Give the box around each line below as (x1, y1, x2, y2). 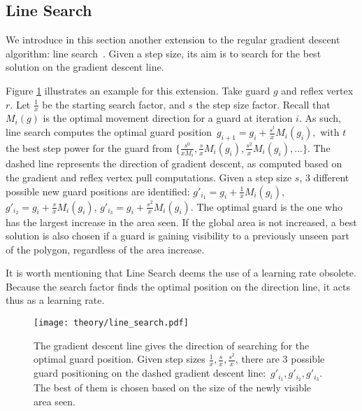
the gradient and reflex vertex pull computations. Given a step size (6, 169, 292, 184)
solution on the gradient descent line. (6, 60, 164, 74)
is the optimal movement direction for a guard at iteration (43, 111, 293, 125)
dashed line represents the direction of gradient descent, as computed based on (6, 156, 342, 171)
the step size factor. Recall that (196, 97, 331, 111)
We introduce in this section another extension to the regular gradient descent (6, 32, 340, 47)
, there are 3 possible (235, 351, 325, 366)
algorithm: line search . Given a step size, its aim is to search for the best (6, 46, 321, 60)
